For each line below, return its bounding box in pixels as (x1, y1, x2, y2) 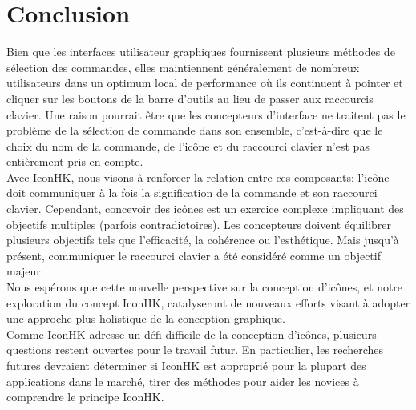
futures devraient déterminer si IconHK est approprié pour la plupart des (6, 357, 366, 373)
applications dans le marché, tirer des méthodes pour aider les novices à (6, 372, 359, 389)
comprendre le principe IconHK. (6, 388, 164, 405)
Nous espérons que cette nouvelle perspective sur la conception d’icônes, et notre (6, 279, 403, 295)
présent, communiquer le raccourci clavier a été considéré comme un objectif (6, 247, 381, 263)
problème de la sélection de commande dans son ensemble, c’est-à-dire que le (6, 122, 383, 139)
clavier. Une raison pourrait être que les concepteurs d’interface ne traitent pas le (6, 106, 406, 123)
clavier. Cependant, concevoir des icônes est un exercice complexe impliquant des (6, 200, 404, 217)
